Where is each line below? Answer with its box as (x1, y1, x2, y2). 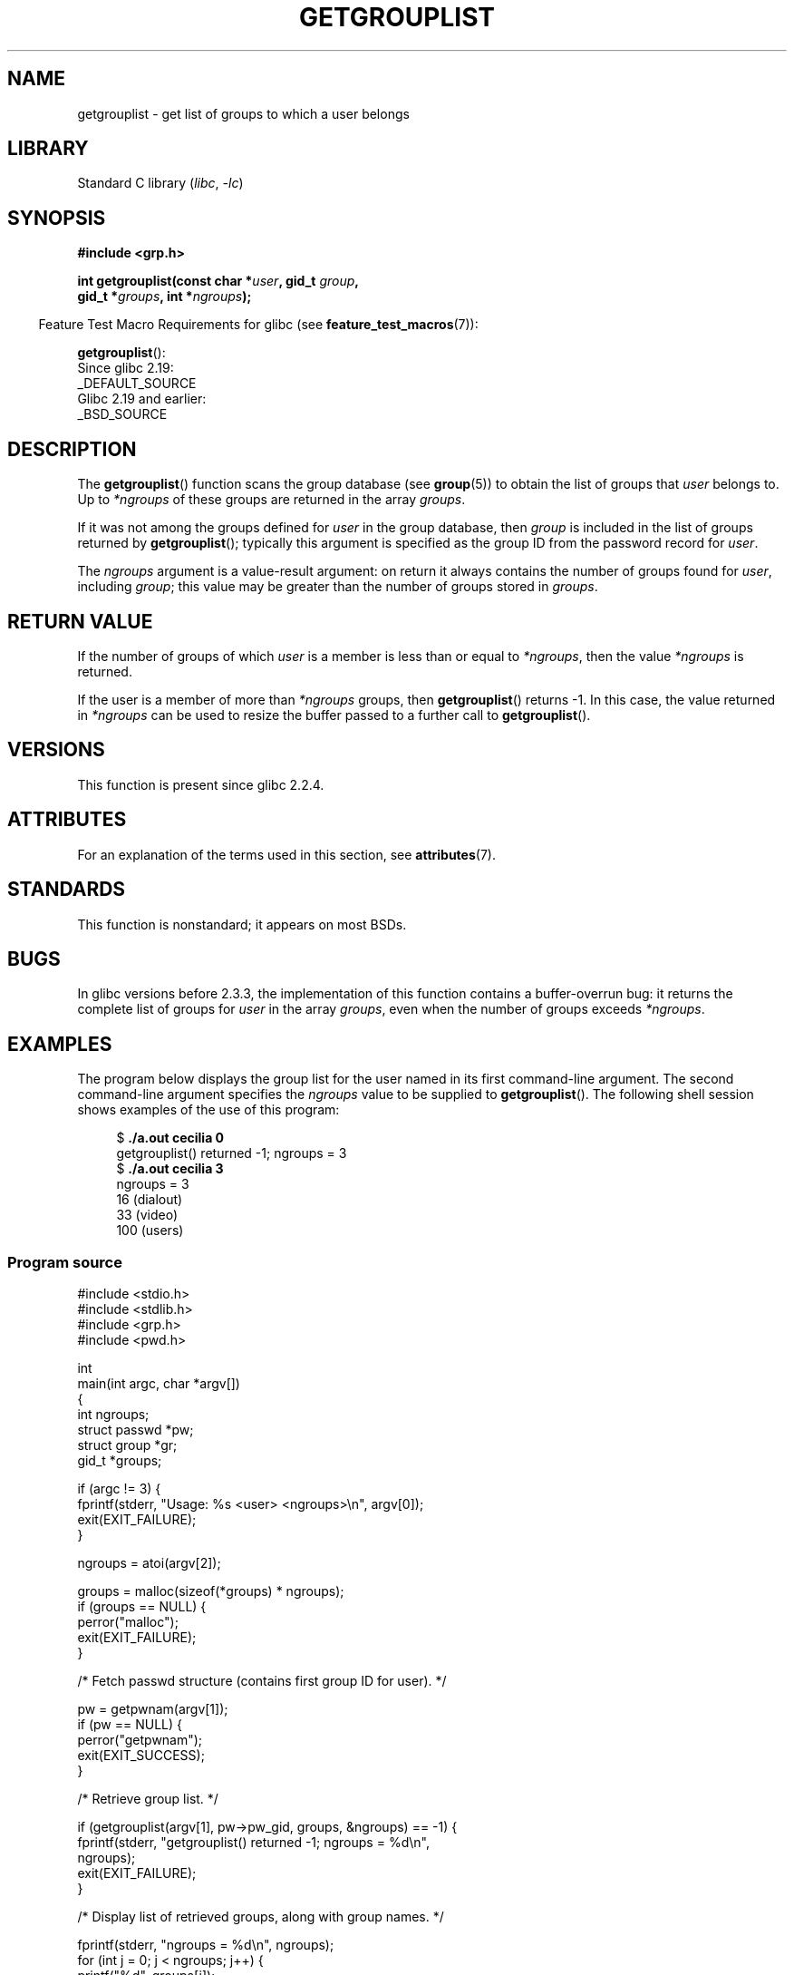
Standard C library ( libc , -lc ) (77, 175, 244, 191)
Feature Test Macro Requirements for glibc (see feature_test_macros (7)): (38, 316, 479, 333)
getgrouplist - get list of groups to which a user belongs (77, 105, 410, 122)
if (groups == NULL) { (77, 1598, 207, 1614)
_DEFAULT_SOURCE (77, 375, 197, 392)
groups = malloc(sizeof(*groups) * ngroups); (77, 1582, 344, 1599)
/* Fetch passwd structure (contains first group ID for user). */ (77, 1672, 447, 1688)
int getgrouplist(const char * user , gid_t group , (77, 273, 359, 289)
